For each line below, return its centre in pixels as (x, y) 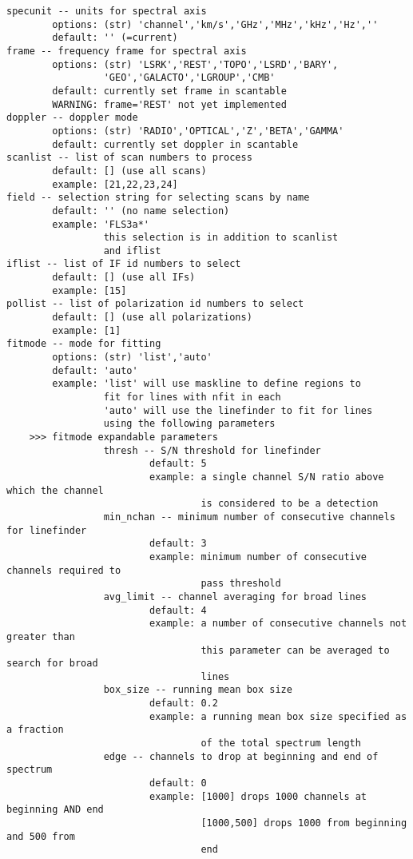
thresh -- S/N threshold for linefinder (212, 450)
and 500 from (41, 836)
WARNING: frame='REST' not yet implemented (169, 104)
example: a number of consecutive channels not (278, 624)
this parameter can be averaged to (295, 650)
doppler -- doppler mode (72, 118)
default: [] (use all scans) (129, 171)
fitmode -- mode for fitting (84, 344)
